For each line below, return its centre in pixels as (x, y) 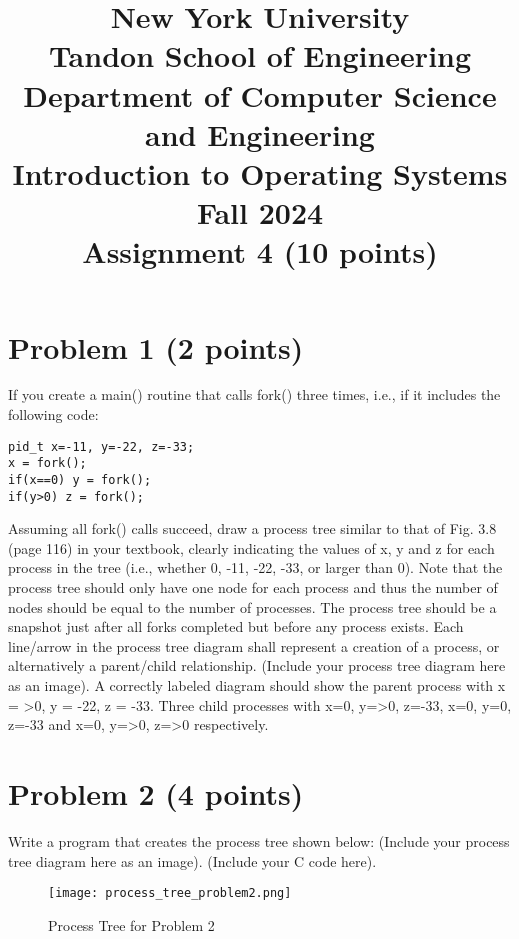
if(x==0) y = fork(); (80, 479)
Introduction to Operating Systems (260, 172)
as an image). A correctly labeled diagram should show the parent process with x (257, 685)
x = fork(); (47, 463)
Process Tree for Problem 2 (131, 924)
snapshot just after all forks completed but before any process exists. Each (236, 626)
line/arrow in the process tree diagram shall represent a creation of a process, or (254, 645)
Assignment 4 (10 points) (260, 251)
